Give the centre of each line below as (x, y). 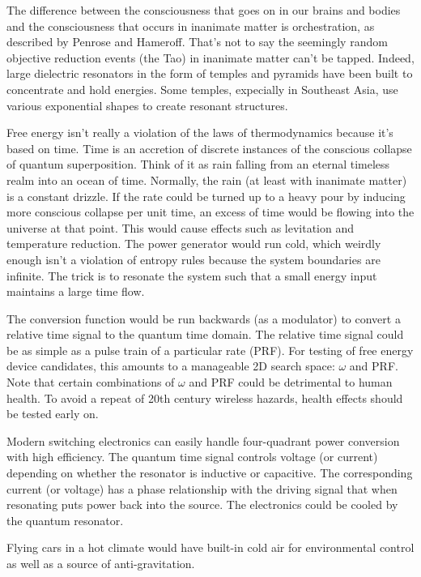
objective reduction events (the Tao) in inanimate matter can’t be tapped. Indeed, (210, 57)
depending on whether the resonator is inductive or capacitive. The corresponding (210, 473)
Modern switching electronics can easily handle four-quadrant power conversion (203, 440)
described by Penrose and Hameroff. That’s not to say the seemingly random (197, 42)
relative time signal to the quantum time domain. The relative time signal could (205, 334)
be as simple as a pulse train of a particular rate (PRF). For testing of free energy (210, 350)
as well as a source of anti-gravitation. (101, 563)
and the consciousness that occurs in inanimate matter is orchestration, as (191, 26)
